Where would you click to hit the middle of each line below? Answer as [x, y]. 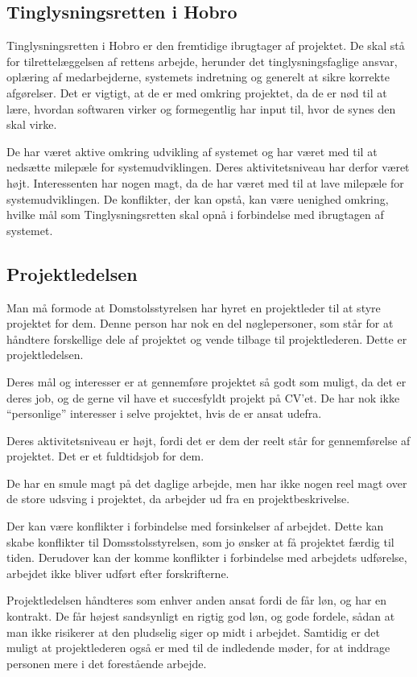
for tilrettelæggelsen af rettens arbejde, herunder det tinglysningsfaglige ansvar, [202, 61]
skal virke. [32, 124]
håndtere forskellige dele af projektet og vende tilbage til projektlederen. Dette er [207, 338]
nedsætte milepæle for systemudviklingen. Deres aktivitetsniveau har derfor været [208, 167]
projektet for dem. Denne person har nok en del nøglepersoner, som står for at [200, 323]
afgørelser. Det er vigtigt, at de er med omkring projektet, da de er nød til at [197, 92]
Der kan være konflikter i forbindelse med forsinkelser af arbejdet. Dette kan [195, 526]
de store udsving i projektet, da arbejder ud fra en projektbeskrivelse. [178, 499]
